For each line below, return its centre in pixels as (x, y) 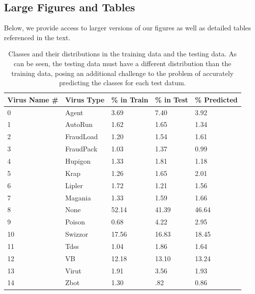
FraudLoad (81, 136)
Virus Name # (33, 99)
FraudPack (81, 149)
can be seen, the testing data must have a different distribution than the (123, 63)
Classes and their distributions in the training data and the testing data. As (123, 54)
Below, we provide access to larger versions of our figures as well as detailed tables (127, 28)
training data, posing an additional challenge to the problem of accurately (123, 73)
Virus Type (85, 99)
